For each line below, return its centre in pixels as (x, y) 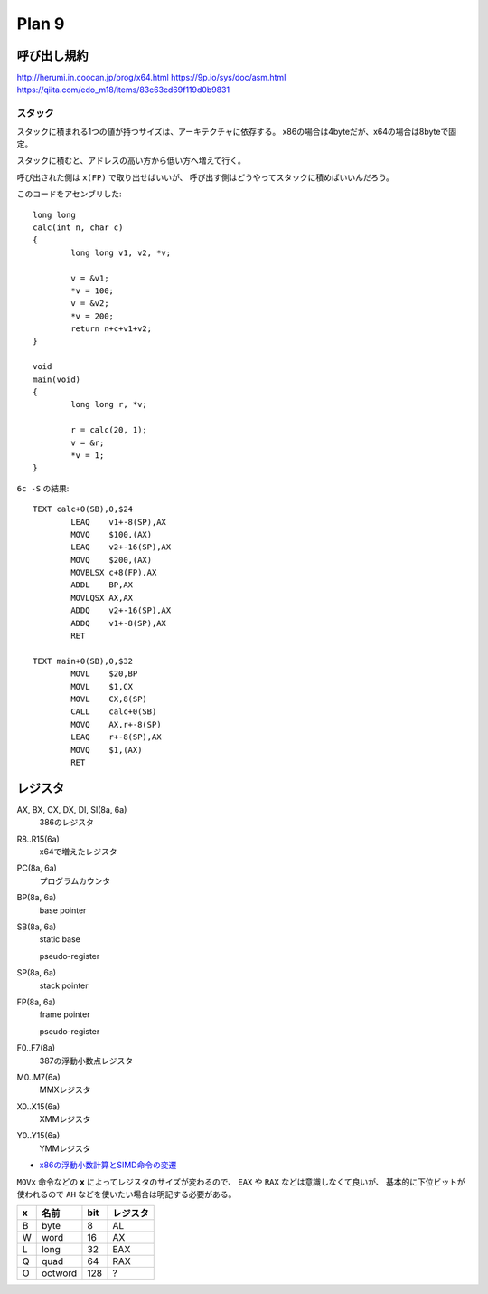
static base (60, 939)
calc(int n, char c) (78, 227)
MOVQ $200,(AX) (112, 560)
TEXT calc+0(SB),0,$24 (83, 509)
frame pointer (65, 1014)
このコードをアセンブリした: (69, 194)
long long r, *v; (109, 404)
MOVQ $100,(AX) (112, 534)
